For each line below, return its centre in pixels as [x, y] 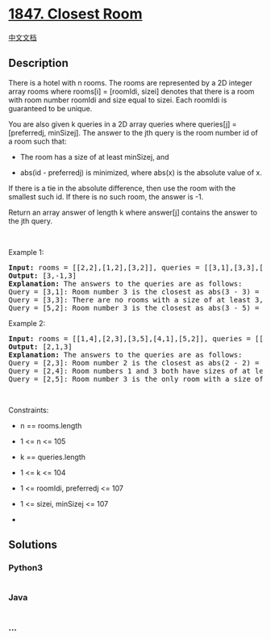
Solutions [33, 545]
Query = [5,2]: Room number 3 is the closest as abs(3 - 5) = [134, 308]
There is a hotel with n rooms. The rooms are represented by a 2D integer [130, 82]
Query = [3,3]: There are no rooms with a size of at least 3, [136, 300]
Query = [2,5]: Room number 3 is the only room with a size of [136, 379]
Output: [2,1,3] [40, 347]
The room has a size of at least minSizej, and [94, 157]
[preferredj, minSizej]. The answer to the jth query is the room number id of [133, 132]
